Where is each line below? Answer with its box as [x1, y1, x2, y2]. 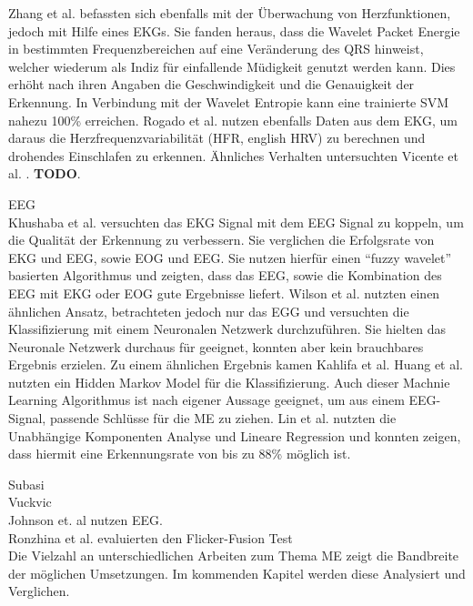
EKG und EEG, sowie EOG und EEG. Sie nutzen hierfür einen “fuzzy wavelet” [8, 247, 452, 267]
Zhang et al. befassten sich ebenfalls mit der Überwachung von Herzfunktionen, [8, 4, 451, 22]
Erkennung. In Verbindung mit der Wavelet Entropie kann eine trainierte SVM [8, 92, 449, 111]
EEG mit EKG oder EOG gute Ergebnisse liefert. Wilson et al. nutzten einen [8, 283, 440, 302]
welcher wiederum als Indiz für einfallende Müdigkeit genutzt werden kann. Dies [8, 56, 456, 76]
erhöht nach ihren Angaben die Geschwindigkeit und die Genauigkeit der [8, 75, 415, 94]
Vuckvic [8, 492, 52, 511]
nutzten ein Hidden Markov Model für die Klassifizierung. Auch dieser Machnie [8, 372, 450, 391]
